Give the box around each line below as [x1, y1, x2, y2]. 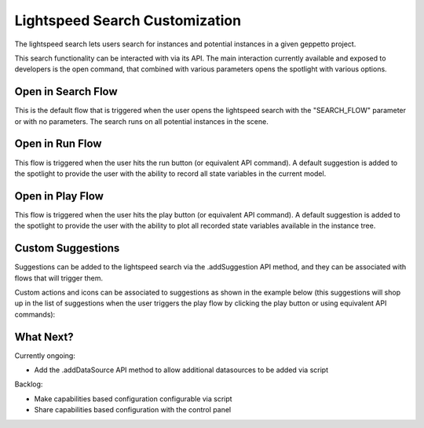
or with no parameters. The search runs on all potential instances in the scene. [14, 116, 269, 126]
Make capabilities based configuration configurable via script [34, 393, 232, 404]
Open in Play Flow [14, 189, 104, 203]
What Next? [14, 330, 74, 343]
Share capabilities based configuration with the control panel [34, 405, 232, 415]
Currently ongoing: [14, 350, 76, 360]
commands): [14, 309, 56, 319]
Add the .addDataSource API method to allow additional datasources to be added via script [34, 365, 329, 375]
